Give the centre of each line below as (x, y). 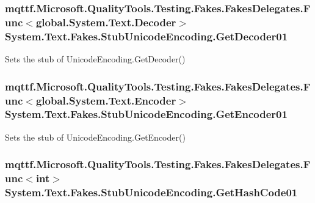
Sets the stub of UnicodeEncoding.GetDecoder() (95, 59)
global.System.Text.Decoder (106, 22)
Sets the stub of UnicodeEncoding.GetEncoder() (95, 137)
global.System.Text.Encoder (106, 100)
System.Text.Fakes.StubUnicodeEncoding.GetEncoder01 (146, 114)
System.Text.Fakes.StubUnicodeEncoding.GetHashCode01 (151, 192)
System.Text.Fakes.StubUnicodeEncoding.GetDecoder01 (147, 36)
